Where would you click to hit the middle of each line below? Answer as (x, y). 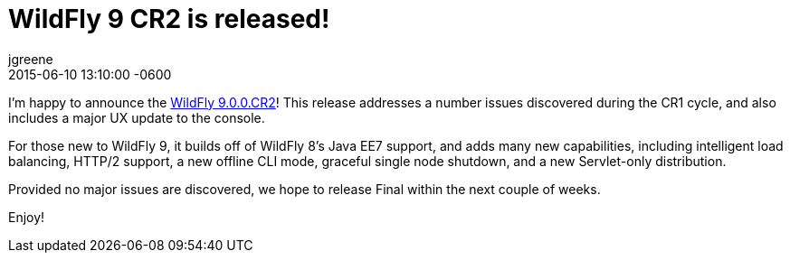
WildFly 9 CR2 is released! (169, 19)
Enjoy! (27, 217)
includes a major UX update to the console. (137, 117)
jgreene (31, 59)
